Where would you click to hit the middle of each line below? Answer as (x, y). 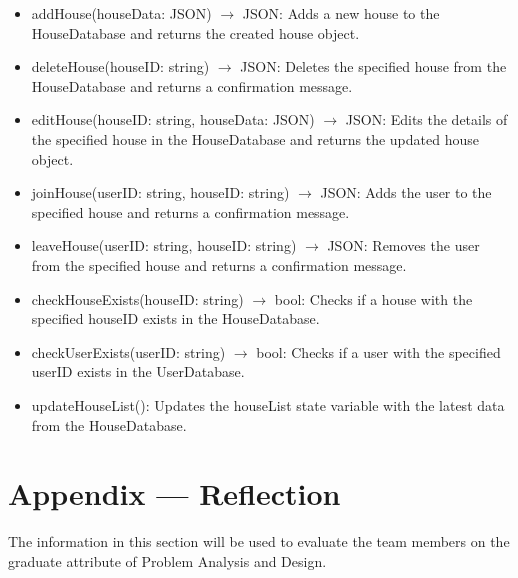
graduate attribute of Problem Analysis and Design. (167, 560)
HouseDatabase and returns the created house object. (195, 32)
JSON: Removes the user (403, 245)
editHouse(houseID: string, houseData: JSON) (173, 119)
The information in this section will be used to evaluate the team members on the (259, 541)
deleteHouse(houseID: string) (120, 66)
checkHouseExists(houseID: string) (137, 298)
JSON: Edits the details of (426, 119)
